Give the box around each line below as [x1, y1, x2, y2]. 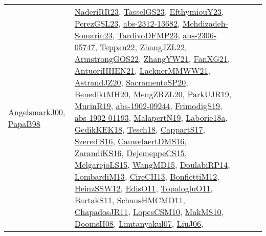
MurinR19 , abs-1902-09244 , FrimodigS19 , [74, 100, 223, 112]
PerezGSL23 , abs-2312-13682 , [74, 17, 180, 29]
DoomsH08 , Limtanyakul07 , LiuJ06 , [74, 218, 204, 229]
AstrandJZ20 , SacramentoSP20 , [74, 76, 188, 88]
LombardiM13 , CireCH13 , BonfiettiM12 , [74, 170, 219, 182]
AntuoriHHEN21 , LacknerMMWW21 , [74, 65, 210, 76]
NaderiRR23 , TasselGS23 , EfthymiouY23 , [74, 6, 224, 17]
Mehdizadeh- [182, 17, 229, 29]
